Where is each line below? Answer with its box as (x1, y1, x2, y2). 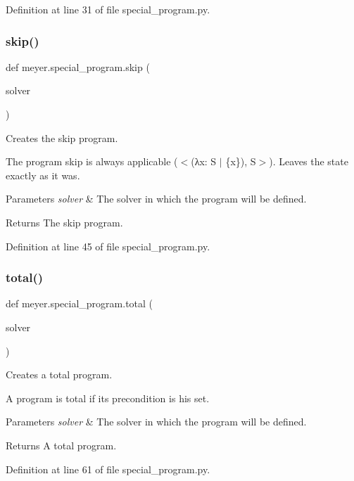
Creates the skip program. (6, 130, 118, 145)
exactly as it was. (6, 167, 80, 182)
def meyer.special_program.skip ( (6, 59, 150, 74)
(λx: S (191, 154, 217, 169)
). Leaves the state (269, 154, 348, 169)
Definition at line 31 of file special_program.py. (6, 2, 210, 16)
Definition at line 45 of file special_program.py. (6, 238, 210, 253)
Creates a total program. (6, 367, 113, 382)
